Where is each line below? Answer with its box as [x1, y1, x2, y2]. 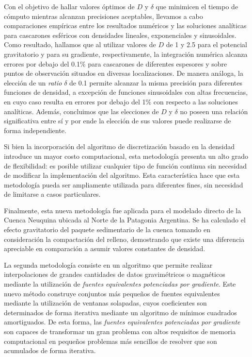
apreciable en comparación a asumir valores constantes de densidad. [4, 243, 205, 254]
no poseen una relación [180, 106, 248, 116]
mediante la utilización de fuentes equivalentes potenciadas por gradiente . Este [4, 279, 236, 289]
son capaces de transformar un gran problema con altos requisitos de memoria [4, 326, 236, 336]
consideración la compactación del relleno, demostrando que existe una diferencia [4, 234, 245, 244]
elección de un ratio [4, 77, 62, 87]
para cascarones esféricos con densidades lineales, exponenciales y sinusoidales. [4, 30, 236, 40]
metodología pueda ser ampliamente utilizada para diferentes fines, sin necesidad [4, 179, 243, 189]
